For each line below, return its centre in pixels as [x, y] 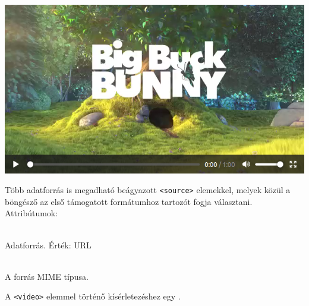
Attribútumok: [31, 213]
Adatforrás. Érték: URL [48, 245]
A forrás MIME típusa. [47, 276]
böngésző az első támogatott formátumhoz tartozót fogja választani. [129, 201]
